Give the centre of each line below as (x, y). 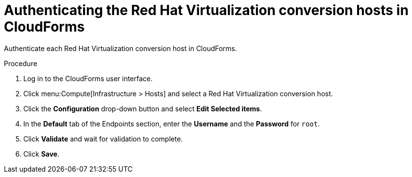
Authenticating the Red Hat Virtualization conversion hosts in (206, 10)
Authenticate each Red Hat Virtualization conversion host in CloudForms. (120, 48)
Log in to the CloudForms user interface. (88, 78)
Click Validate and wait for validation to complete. (103, 139)
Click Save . (42, 154)
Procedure (21, 63)
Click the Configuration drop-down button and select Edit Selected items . (143, 108)
